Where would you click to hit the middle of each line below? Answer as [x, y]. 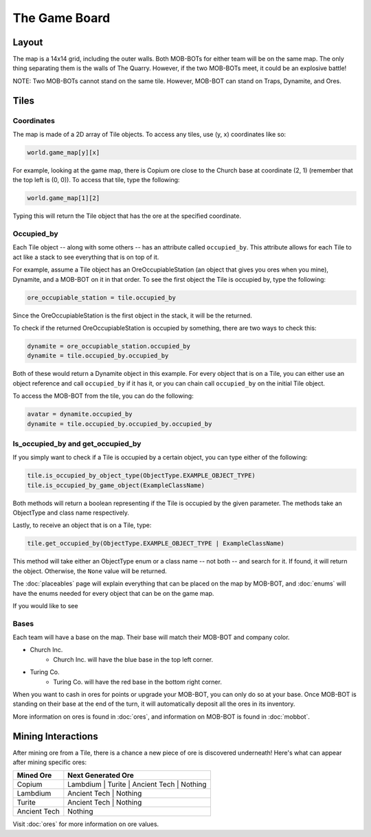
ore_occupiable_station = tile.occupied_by [102, 298]
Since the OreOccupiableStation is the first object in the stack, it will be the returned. [132, 315]
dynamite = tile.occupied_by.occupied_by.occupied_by [120, 424]
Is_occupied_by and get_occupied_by [77, 443]
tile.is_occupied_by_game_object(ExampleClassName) [116, 485]
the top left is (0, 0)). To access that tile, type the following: [96, 180]
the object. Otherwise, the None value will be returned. [90, 571]
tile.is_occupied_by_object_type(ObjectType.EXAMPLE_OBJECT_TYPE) [141, 476]
